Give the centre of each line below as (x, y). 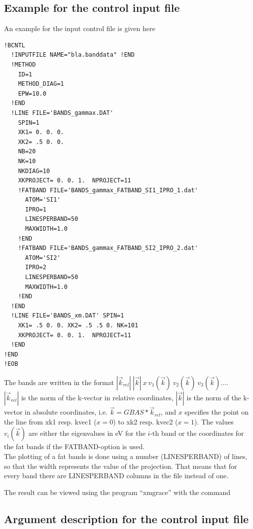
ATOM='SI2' (43, 258)
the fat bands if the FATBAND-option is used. (74, 446)
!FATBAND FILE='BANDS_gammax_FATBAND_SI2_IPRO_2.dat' (108, 248)
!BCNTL (15, 45)
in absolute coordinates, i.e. (66, 412)
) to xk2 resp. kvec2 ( (145, 421)
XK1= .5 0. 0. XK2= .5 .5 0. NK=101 (78, 326)
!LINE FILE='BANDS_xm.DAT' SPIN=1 (68, 316)
